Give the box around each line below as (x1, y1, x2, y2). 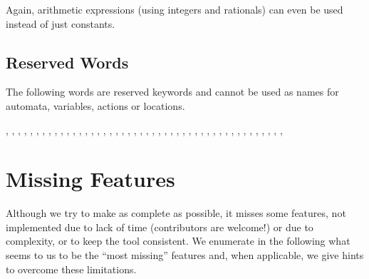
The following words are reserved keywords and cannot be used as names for (6, 84, 339, 99)
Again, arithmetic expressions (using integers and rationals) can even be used (6, 2, 343, 16)
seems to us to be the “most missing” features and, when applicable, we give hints (6, 248, 364, 263)
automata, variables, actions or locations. (6, 98, 185, 113)
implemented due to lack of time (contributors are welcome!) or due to (6, 219, 313, 234)
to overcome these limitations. (6, 261, 137, 276)
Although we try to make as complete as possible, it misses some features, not (6, 206, 346, 220)
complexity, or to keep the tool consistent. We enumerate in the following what (6, 233, 350, 248)
